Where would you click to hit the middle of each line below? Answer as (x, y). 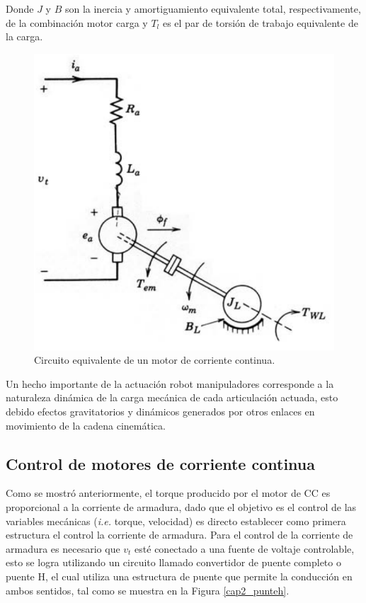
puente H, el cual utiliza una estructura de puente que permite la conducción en (179, 576)
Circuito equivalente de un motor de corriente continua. (155, 360)
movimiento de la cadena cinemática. (86, 425)
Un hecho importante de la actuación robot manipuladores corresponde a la (170, 383)
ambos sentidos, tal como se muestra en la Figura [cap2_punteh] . (148, 590)
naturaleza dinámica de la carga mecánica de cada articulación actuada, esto (172, 397)
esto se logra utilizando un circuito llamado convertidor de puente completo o (173, 562)
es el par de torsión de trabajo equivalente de (260, 22)
